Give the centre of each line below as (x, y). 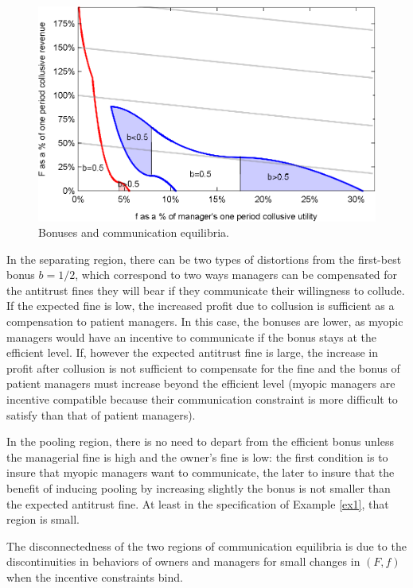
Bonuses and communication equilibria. (134, 232)
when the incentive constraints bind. (95, 576)
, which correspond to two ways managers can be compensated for (236, 275)
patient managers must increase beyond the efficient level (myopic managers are (201, 383)
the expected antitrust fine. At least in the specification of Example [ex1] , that (198, 503)
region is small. (43, 519)
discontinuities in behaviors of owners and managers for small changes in (183, 561)
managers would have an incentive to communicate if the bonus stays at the (192, 337)
